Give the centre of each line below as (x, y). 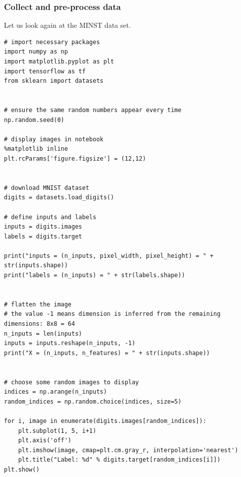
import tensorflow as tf (45, 71)
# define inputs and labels (50, 217)
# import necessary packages (52, 42)
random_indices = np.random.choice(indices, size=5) (93, 401)
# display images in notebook (54, 139)
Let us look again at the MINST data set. (67, 25)
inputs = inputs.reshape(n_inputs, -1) (70, 343)
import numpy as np (36, 52)
